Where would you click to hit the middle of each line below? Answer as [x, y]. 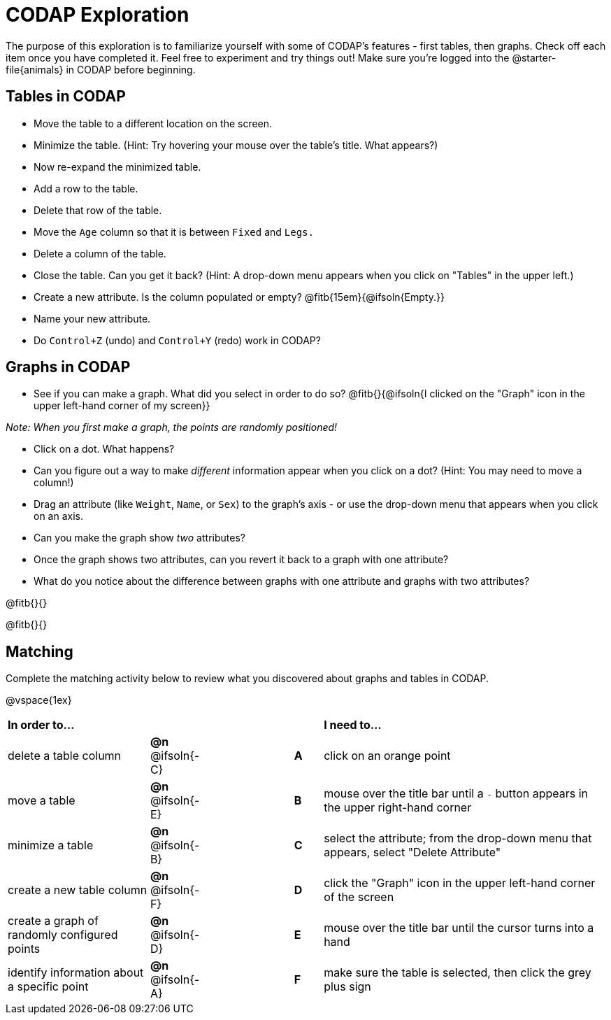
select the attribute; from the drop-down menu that [458, 838]
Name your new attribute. [92, 318]
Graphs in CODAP [68, 367]
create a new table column [78, 890]
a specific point [48, 987]
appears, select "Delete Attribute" [412, 852]
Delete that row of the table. [98, 210]
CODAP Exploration [98, 15]
